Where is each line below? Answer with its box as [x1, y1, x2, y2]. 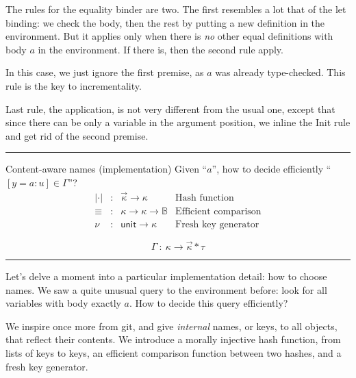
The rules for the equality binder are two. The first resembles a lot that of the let [5, 2, 346, 16]
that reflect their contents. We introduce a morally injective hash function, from [5, 332, 341, 346]
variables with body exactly [5, 296, 121, 310]
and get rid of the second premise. [5, 128, 149, 142]
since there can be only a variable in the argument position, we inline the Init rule [5, 115, 351, 129]
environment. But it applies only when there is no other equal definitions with [5, 29, 333, 43]
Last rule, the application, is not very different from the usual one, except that [5, 101, 335, 116]
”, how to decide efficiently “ [212, 162, 331, 176]
